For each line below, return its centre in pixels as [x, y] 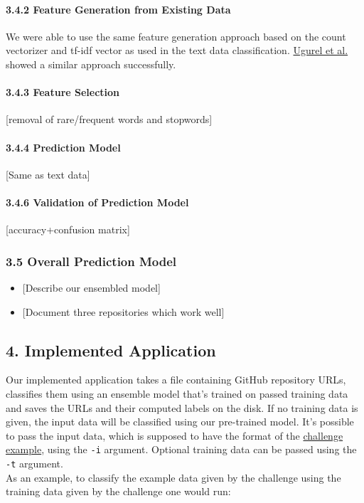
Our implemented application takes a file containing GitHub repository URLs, [176, 380]
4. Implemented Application [111, 350]
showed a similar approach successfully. [91, 64]
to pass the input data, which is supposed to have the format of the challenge [175, 435]
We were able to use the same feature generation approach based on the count [176, 36]
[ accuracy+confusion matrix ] [68, 229]
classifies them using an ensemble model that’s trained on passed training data [177, 393]
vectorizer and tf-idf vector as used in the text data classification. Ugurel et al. [177, 50]
